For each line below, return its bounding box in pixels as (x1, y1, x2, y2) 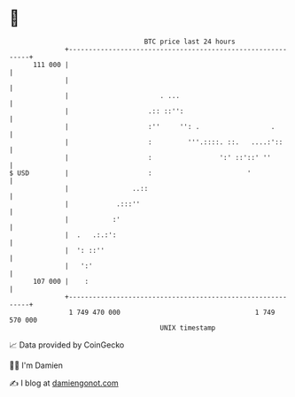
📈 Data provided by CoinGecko (9, 340, 125, 350)
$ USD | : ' (9, 168, 252, 178)
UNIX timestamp (159, 323, 216, 332)
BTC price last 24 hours (144, 37, 237, 46)
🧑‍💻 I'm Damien (9, 360, 64, 370)
